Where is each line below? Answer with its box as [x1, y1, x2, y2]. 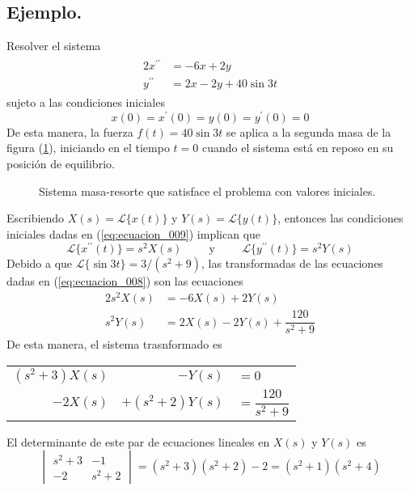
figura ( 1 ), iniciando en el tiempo [6, 139, 170, 156]
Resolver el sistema [6, 37, 101, 54]
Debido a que [6, 255, 73, 272]
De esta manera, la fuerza [6, 123, 133, 140]
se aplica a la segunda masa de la [226, 123, 391, 140]
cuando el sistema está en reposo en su [201, 139, 394, 156]
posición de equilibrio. [6, 154, 115, 171]
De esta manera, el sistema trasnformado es [6, 336, 222, 353]
